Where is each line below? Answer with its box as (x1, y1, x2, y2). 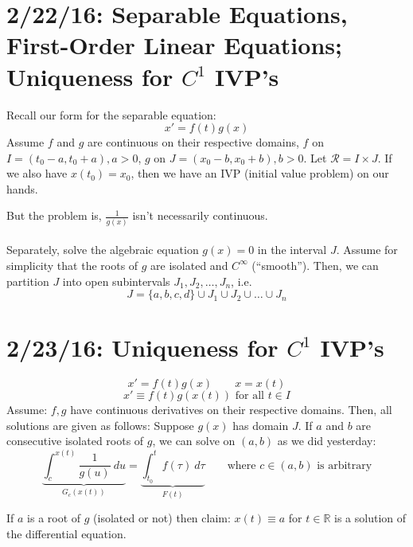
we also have (6, 165, 68, 182)
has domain (232, 416, 289, 433)
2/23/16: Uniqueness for (6, 331, 279, 364)
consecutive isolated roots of (6, 432, 144, 449)
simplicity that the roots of (6, 256, 138, 273)
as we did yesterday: (277, 432, 376, 449)
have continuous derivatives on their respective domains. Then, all (70, 401, 392, 418)
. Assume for (336, 241, 398, 258)
